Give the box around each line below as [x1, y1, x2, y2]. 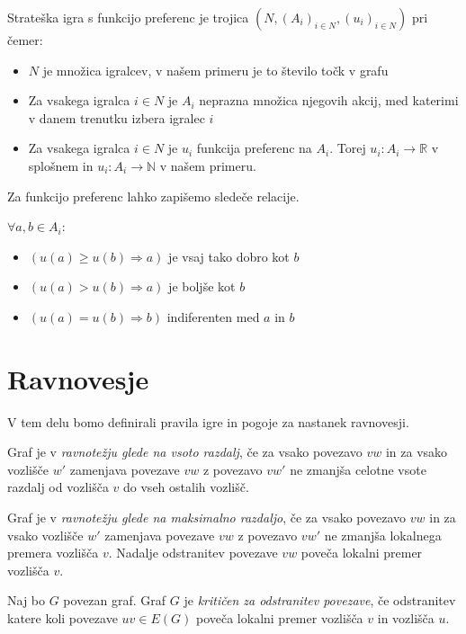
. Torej [329, 138, 366, 157]
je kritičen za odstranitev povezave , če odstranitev [184, 591, 456, 610]
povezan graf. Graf [63, 591, 166, 610]
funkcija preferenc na [196, 138, 312, 157]
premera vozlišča [7, 543, 99, 562]
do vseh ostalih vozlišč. [123, 478, 249, 496]
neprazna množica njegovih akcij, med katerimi [199, 91, 459, 110]
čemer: [7, 31, 43, 49]
